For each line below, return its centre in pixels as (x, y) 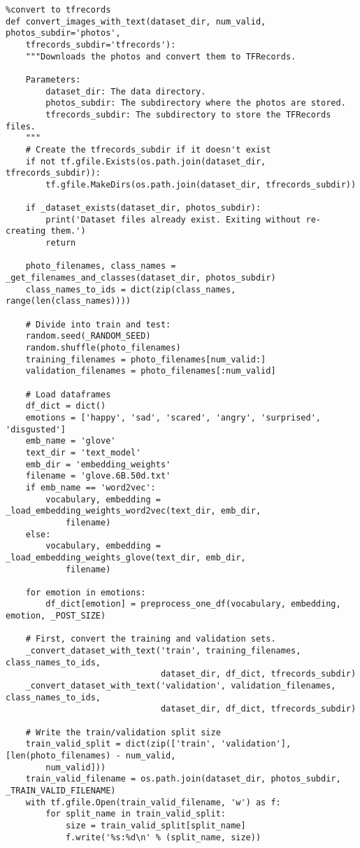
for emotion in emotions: (86, 592)
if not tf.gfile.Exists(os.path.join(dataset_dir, (146, 161)
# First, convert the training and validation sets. (151, 639)
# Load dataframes (68, 394)
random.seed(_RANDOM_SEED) (88, 336)
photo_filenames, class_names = (101, 266)
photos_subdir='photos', (63, 33)
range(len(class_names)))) (68, 301)
